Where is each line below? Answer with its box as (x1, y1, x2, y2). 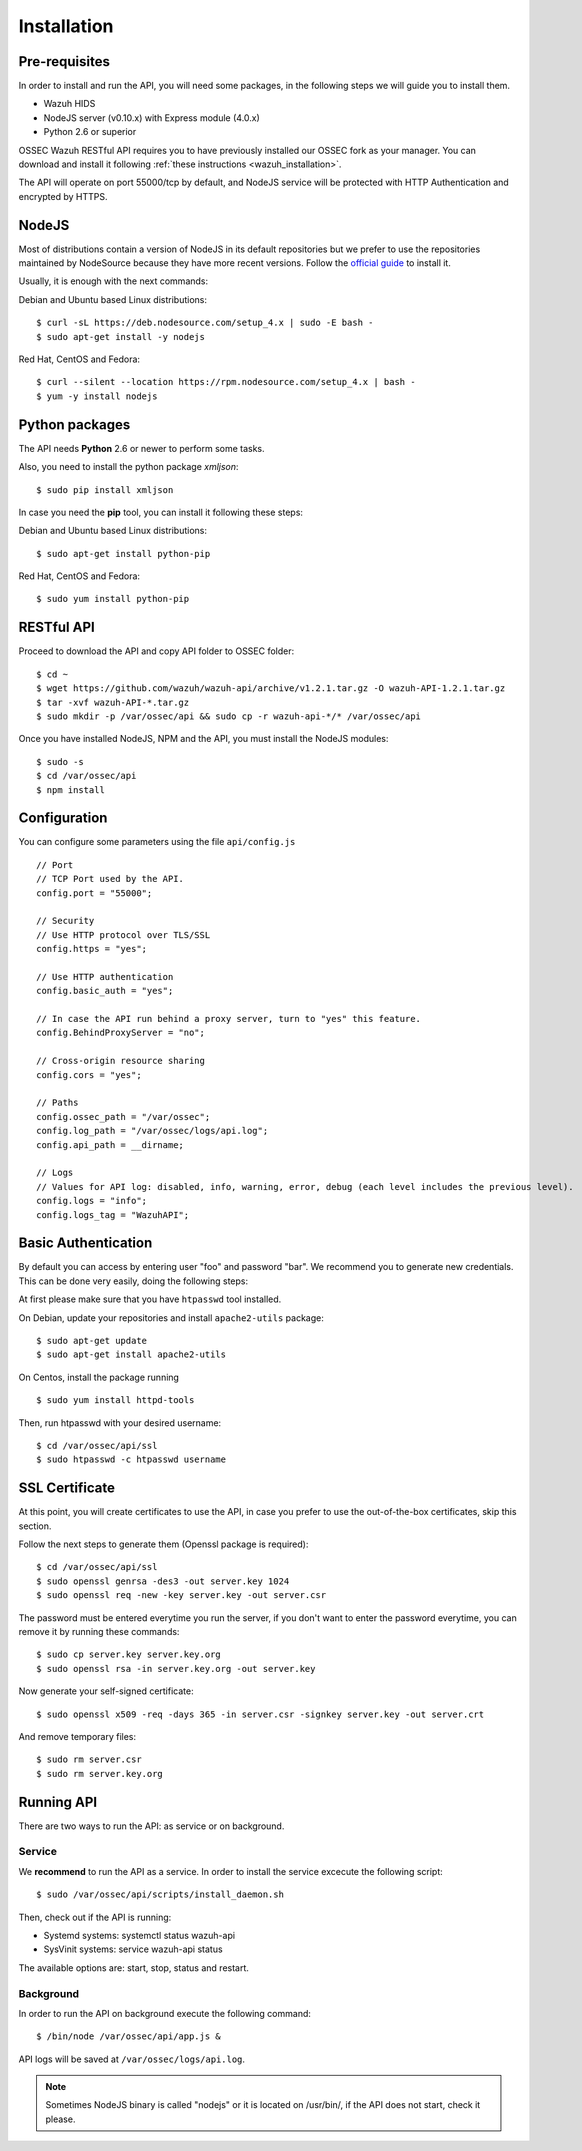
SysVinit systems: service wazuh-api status (43, 1943, 224, 1955)
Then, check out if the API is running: (18, 1911, 172, 1923)
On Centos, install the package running (18, 1371, 180, 1383)
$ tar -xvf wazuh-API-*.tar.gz (36, 696, 190, 708)
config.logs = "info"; (36, 1195, 148, 1207)
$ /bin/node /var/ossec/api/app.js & (36, 2031, 222, 2042)
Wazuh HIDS (43, 98, 96, 110)
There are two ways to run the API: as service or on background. (18, 1820, 285, 1832)
